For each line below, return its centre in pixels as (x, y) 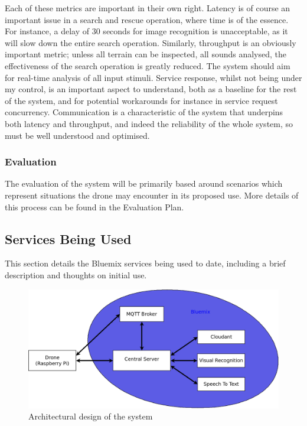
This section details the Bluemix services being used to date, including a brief (145, 263)
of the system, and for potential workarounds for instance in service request (141, 100)
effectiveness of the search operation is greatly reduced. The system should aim (148, 65)
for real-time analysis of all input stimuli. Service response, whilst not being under (153, 77)
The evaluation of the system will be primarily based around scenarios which (144, 183)
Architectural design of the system (91, 416)
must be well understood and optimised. (77, 135)
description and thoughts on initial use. (76, 274)
